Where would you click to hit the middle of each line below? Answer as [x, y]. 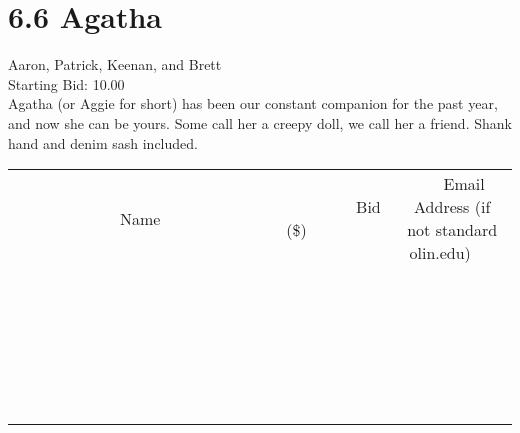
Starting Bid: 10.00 [66, 83]
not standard [452, 230]
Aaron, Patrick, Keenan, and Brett [115, 64]
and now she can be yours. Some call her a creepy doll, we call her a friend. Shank [260, 122]
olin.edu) [440, 253]
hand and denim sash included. [103, 142]
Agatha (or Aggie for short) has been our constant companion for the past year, [253, 103]
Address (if [452, 207]
